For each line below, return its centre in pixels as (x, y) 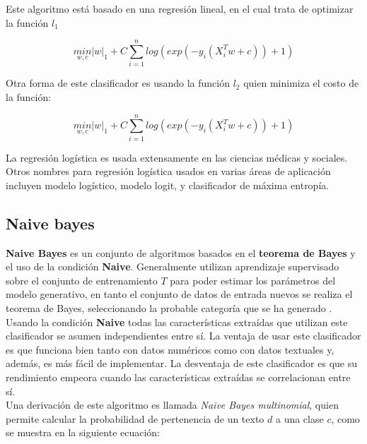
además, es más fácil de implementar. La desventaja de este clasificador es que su (182, 363)
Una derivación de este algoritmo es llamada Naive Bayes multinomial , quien (172, 405)
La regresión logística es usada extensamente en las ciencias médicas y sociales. (177, 157)
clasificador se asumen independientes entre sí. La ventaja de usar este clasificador (183, 336)
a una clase (299, 418)
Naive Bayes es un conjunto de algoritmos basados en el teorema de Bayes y (181, 252)
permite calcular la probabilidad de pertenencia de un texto (135, 418)
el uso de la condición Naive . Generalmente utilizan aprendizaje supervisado (173, 266)
